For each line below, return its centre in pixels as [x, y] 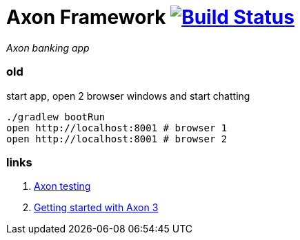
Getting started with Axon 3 [96, 208]
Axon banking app [48, 47]
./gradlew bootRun [56, 117]
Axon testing [62, 186]
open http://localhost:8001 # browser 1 [117, 128]
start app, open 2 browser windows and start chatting [128, 96]
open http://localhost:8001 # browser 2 [117, 139]
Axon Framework [86, 17]
